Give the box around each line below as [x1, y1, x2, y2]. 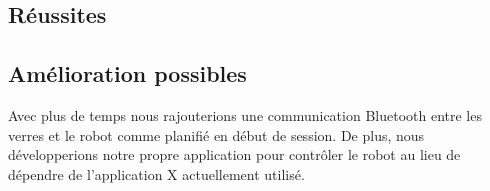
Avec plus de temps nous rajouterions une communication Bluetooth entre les [8, 104, 482, 125]
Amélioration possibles [8, 58, 247, 89]
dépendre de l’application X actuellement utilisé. [8, 163, 305, 184]
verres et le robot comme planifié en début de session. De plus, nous [8, 124, 425, 145]
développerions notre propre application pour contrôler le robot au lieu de [8, 144, 461, 165]
